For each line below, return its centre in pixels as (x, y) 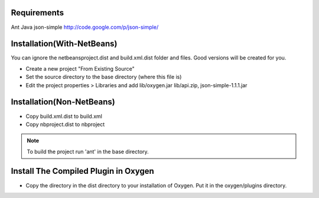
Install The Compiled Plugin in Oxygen (83, 171)
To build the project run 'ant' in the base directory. (88, 151)
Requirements (38, 13)
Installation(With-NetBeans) (64, 44)
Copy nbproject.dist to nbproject (65, 124)
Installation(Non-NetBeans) (63, 102)
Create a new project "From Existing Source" (80, 68)
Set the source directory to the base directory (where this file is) (104, 77)
